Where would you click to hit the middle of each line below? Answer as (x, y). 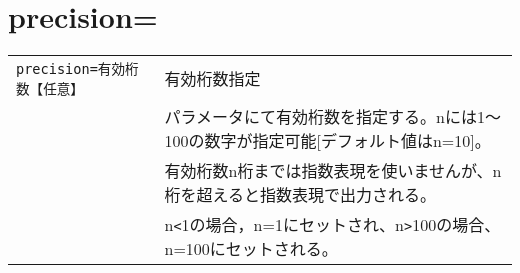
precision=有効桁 (77, 69)
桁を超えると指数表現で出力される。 (300, 195)
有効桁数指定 (212, 79)
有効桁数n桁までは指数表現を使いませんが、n (333, 171)
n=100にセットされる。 (251, 249)
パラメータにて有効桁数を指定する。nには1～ (332, 117)
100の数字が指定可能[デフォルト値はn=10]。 (327, 141)
